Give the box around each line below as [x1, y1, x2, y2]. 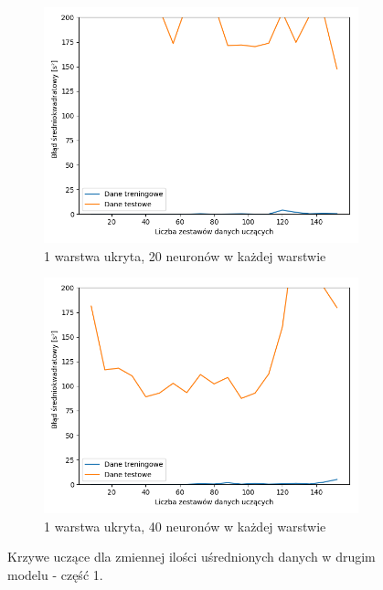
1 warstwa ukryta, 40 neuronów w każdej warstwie [44, 516, 326, 535]
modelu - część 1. [7, 564, 103, 584]
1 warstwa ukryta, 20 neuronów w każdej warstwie [44, 246, 326, 265]
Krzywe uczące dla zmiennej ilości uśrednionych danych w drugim [7, 547, 376, 566]
